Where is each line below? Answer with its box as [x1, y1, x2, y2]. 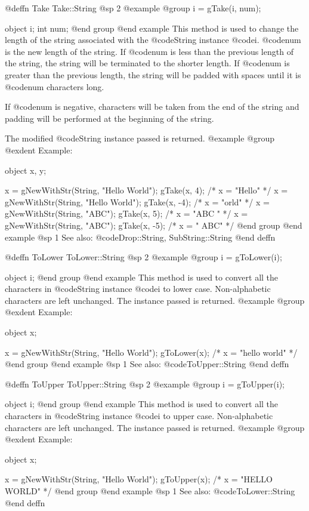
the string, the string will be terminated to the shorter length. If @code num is [5, 57, 290, 69]
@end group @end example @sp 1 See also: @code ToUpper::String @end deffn [5, 358, 289, 370]
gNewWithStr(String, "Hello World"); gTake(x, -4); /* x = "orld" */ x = [5, 195, 270, 208]
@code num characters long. [5, 80, 104, 93]
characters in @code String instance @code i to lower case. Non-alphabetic [5, 282, 271, 295]
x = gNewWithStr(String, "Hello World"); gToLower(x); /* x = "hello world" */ [5, 346, 298, 358]
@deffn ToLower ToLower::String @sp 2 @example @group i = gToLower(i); [5, 251, 282, 263]
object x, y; [5, 164, 47, 176]
